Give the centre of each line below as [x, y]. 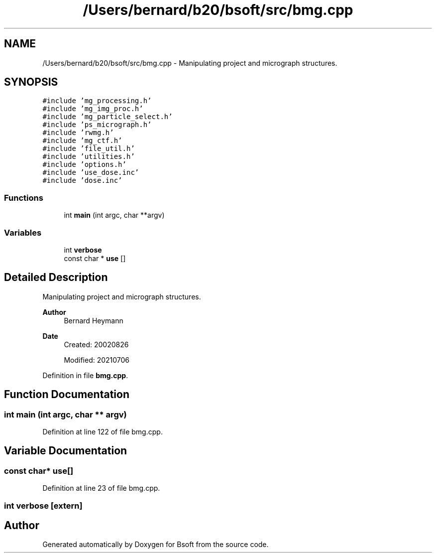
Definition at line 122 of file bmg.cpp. [103, 432]
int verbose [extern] [43, 505]
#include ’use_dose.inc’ [91, 173]
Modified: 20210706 [97, 360]
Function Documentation [67, 395]
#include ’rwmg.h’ [78, 133]
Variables [23, 232]
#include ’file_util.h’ [89, 149]
